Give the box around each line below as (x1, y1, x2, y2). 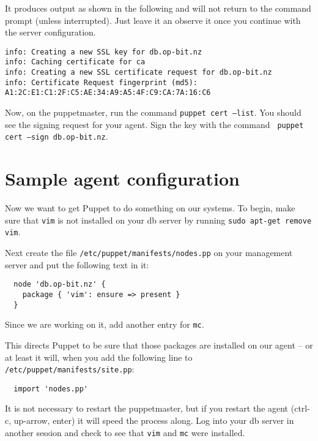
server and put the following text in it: (5, 258, 149, 271)
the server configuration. (5, 26, 96, 39)
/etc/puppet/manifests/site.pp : (5, 363, 135, 375)
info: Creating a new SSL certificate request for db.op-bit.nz (5, 68, 272, 77)
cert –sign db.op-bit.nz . (5, 130, 108, 143)
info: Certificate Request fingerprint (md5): (5, 78, 198, 87)
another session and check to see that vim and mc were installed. (5, 426, 245, 439)
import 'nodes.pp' (13, 384, 89, 393)
